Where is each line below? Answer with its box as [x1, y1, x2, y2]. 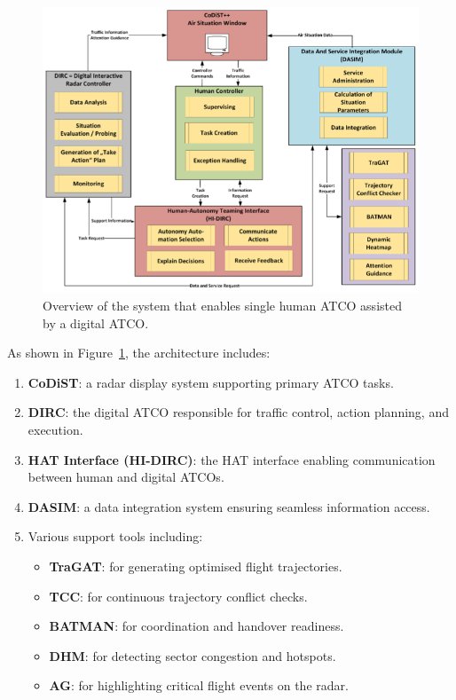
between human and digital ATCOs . [28, 468, 224, 486]
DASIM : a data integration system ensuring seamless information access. [28, 497, 430, 515]
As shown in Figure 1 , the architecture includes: [7, 343, 271, 362]
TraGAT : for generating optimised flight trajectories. [49, 556, 342, 575]
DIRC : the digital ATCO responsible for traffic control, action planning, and [28, 403, 449, 421]
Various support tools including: [28, 527, 203, 546]
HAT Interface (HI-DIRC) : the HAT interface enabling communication [28, 450, 436, 468]
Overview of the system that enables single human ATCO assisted [43, 295, 402, 314]
